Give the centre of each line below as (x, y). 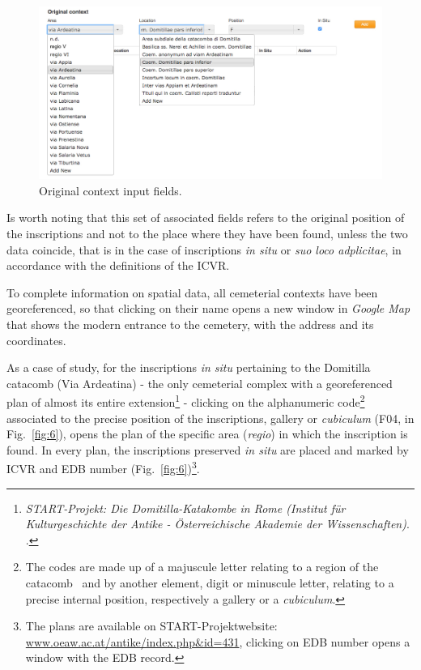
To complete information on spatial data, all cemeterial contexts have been (192, 292)
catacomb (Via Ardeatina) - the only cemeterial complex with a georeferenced (200, 383)
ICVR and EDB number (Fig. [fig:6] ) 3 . (103, 467)
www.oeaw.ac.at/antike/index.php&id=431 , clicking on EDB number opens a (218, 641)
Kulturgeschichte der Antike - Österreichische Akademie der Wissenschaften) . (217, 524)
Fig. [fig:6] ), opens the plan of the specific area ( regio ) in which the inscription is (207, 434)
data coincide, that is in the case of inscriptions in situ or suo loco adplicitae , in (204, 249)
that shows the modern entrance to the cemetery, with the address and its (190, 324)
